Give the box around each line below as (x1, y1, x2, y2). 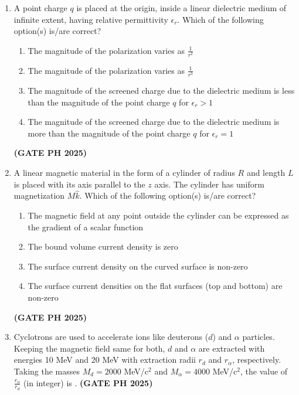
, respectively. (232, 353, 281, 366)
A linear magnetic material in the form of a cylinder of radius (13, 166, 235, 179)
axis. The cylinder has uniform (154, 178, 264, 190)
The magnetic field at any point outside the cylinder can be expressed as (28, 209, 289, 222)
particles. (242, 331, 275, 343)
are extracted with (198, 342, 265, 354)
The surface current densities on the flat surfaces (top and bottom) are (28, 280, 283, 292)
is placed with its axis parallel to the (13, 178, 145, 190)
